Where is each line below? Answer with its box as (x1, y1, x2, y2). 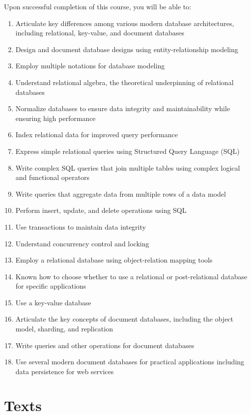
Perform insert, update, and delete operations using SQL (15, 205, 187, 215)
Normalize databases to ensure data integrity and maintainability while (15, 103, 230, 114)
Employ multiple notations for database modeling (15, 60, 165, 71)
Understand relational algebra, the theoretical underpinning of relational (15, 77, 234, 87)
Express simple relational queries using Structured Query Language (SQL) (15, 146, 240, 156)
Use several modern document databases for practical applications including (15, 356, 245, 367)
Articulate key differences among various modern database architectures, (15, 18, 234, 28)
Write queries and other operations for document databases (15, 340, 195, 350)
